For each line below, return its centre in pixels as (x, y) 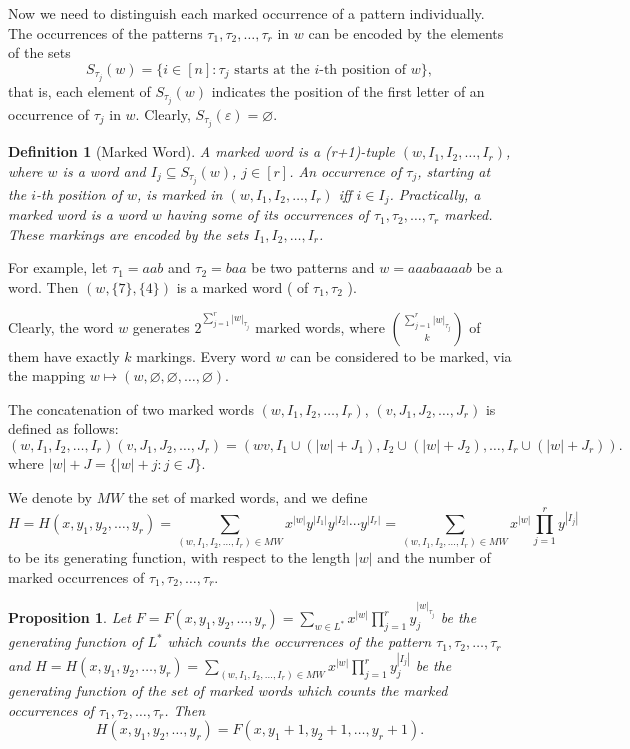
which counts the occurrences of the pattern (299, 641)
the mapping (47, 375)
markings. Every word (203, 355)
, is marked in (180, 193)
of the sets (39, 52)
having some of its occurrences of (267, 214)
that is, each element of (79, 90)
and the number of (434, 557)
